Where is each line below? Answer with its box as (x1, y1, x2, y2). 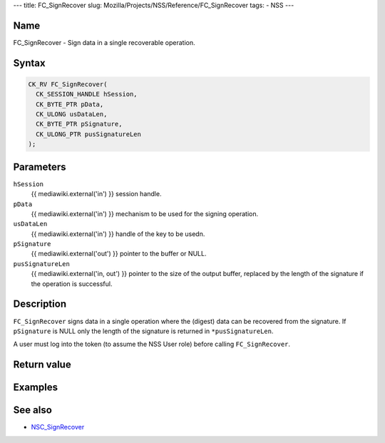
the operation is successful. (31, 279, 113, 288)
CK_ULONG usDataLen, (36, 111, 108, 118)
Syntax (13, 57, 46, 69)
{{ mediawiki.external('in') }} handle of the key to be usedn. (31, 229, 205, 238)
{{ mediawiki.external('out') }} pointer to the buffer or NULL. (31, 250, 207, 258)
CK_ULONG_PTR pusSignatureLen (36, 130, 142, 138)
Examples (13, 382, 58, 394)
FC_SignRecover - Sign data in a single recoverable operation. (13, 38, 195, 46)
